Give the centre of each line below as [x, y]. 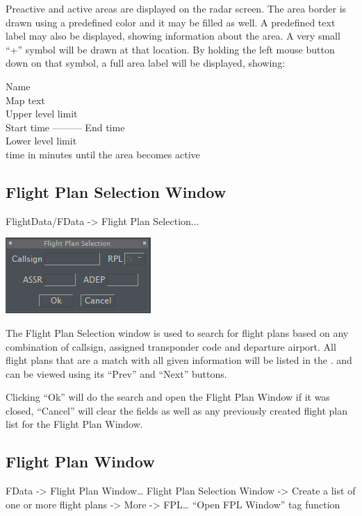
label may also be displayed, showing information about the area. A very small [173, 36]
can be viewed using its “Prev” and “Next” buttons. [116, 373]
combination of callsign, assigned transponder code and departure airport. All [171, 346]
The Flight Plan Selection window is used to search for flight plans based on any [177, 332]
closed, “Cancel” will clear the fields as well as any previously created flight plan [177, 410]
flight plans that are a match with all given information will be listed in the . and [179, 360]
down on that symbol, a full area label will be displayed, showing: [146, 63]
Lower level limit [41, 141]
